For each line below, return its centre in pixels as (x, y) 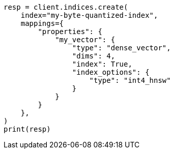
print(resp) (27, 129)
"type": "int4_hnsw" (130, 80)
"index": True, (102, 64)
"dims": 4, (94, 56)
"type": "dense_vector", (121, 48)
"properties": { (70, 32)
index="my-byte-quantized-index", (89, 15)
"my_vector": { (85, 40)
